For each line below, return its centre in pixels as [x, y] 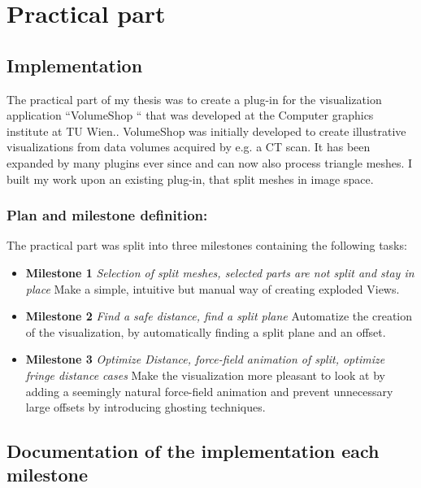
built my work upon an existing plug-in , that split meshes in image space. [190, 179]
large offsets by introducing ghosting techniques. [145, 407]
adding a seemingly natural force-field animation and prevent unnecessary [209, 391]
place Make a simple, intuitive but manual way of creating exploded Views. [213, 288]
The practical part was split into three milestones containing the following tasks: [207, 245]
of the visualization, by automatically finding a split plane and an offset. [206, 331]
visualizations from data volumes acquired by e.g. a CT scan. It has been [189, 147]
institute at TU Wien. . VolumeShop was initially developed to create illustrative [206, 131]
